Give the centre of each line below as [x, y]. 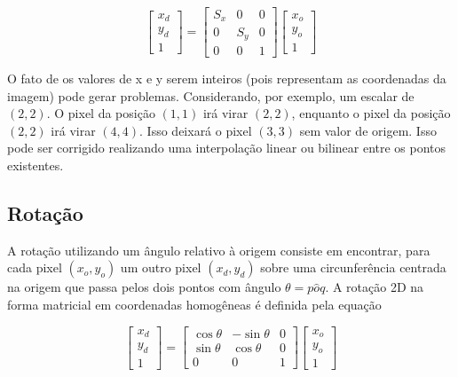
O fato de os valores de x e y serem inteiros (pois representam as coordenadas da [227, 78]
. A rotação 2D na [375, 287]
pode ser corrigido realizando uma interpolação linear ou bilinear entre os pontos [227, 148]
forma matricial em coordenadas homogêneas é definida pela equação [194, 304]
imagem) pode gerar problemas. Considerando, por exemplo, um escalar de [211, 95]
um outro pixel [161, 267]
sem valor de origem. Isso [368, 130]
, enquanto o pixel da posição [371, 113]
